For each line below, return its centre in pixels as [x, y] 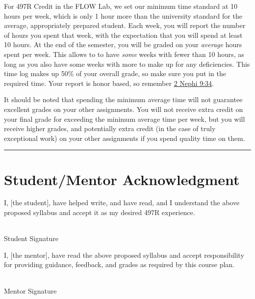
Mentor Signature [30, 290]
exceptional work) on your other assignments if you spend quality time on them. [125, 138]
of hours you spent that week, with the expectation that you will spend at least [123, 35]
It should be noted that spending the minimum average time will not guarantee [123, 99]
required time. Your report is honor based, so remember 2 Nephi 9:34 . [109, 83]
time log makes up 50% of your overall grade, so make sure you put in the [115, 73]
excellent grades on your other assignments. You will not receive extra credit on [124, 109]
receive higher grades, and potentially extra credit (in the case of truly [110, 128]
